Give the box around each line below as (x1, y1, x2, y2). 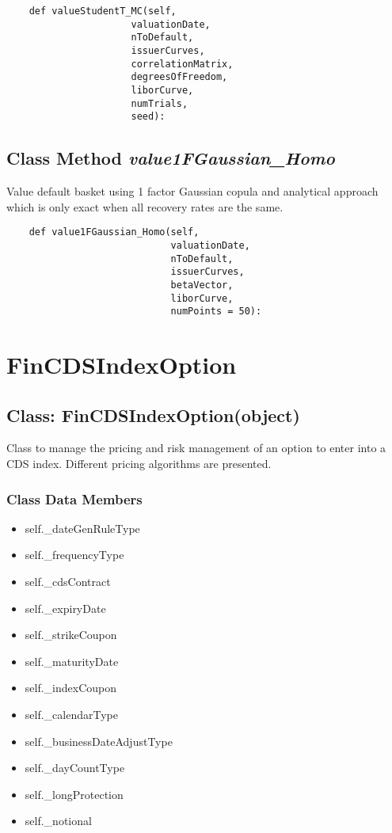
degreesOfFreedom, (131, 71, 228, 83)
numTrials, (131, 97, 188, 109)
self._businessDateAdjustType (25, 732, 173, 749)
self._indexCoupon (25, 679, 117, 696)
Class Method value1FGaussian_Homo (6, 146, 336, 170)
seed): (131, 111, 166, 123)
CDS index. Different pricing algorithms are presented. (6, 455, 272, 472)
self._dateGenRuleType (25, 519, 140, 536)
